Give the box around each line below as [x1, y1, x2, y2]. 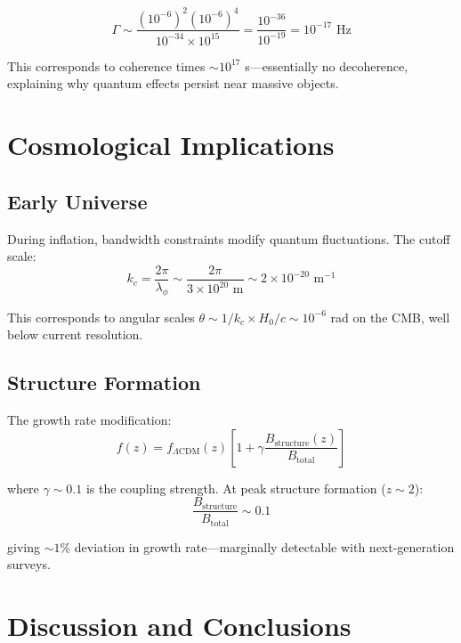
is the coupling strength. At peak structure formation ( [85, 478, 386, 497]
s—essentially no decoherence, [245, 56, 408, 75]
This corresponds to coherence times [7, 56, 206, 75]
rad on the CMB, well [330, 307, 450, 326]
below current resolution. [7, 325, 143, 344]
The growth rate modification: [7, 411, 172, 429]
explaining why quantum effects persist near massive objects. [7, 74, 339, 93]
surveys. [7, 555, 51, 574]
